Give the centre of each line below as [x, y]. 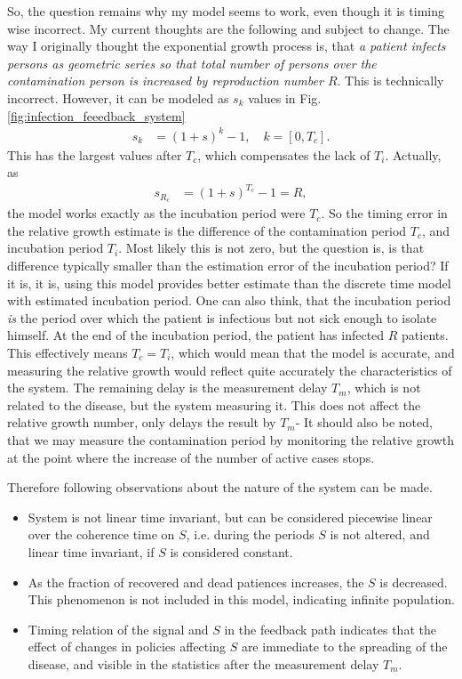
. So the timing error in [384, 213]
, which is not [384, 388]
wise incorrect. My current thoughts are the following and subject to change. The [228, 28]
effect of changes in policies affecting [127, 647]
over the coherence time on [101, 534]
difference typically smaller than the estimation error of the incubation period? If [228, 266]
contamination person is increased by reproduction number [165, 81]
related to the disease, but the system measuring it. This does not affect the [214, 404]
